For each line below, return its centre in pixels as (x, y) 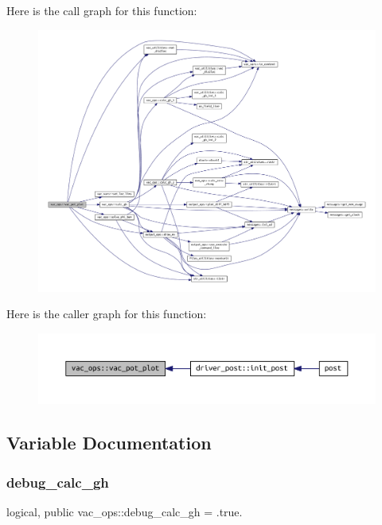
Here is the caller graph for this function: (107, 314)
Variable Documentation (109, 443)
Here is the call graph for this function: (102, 10)
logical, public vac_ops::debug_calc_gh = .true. (125, 511)
